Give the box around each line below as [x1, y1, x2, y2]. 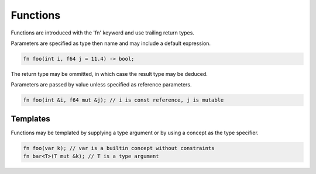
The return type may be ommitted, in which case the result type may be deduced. [11, 70, 208, 77]
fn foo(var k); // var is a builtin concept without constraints [23, 145, 215, 151]
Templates [11, 114, 50, 124]
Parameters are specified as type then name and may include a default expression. [11, 40, 211, 47]
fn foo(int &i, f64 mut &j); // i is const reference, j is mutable [23, 97, 224, 103]
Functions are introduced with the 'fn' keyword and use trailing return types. [11, 29, 194, 36]
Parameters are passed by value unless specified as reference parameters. [11, 81, 193, 88]
